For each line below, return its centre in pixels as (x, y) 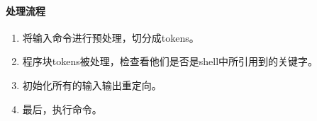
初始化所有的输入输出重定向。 (92, 85)
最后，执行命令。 (62, 109)
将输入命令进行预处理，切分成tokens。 (111, 37)
